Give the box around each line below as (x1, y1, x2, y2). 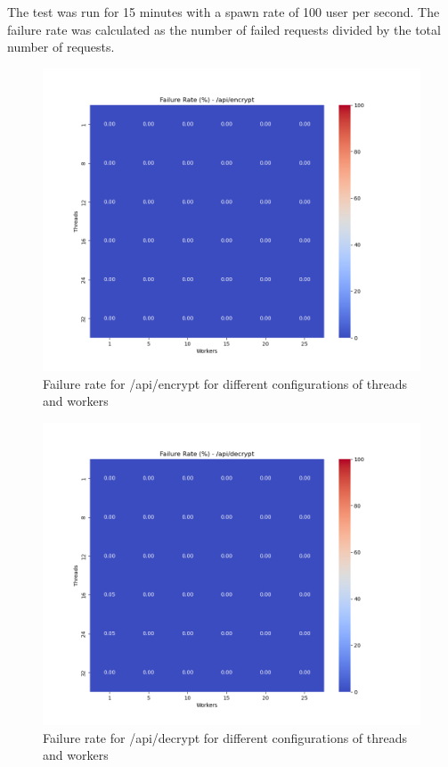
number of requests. (7, 37, 115, 56)
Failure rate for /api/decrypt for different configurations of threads (43, 728, 408, 746)
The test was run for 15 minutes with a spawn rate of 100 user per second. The (7, 3, 440, 21)
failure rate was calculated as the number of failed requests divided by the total (7, 20, 441, 38)
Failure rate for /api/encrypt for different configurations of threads (43, 374, 408, 392)
